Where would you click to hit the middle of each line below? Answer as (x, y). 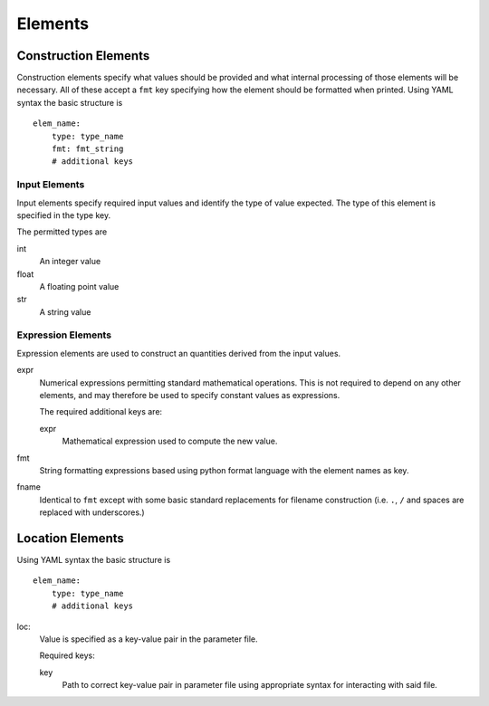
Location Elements (70, 538)
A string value (65, 311)
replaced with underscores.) (92, 512)
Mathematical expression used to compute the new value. (170, 441)
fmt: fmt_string (87, 149)
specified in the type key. (64, 215)
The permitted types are (62, 232)
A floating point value (79, 286)
